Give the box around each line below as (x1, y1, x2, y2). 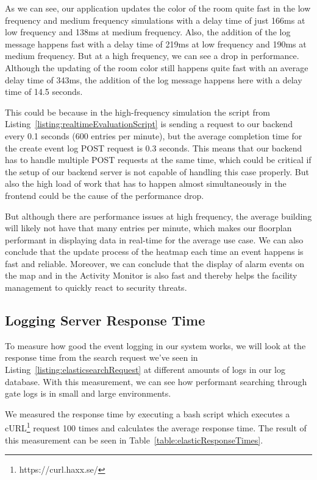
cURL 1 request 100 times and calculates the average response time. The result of (5, 420, 307, 434)
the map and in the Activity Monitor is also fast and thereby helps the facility (5, 269, 297, 282)
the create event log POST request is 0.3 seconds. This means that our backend (5, 141, 302, 154)
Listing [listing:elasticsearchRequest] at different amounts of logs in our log (5, 363, 285, 376)
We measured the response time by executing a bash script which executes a (5, 407, 290, 420)
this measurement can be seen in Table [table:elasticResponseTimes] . (5, 433, 263, 446)
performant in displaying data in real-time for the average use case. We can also (5, 233, 304, 246)
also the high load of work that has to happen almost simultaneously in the (5, 177, 287, 190)
